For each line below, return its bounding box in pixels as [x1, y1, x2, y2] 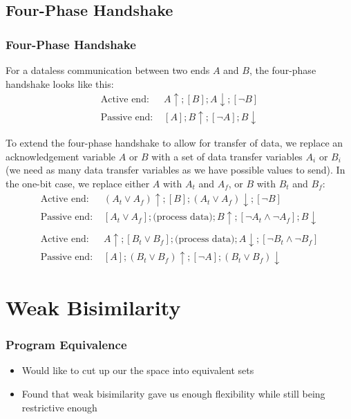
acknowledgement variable [6, 149, 116, 163]
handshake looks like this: [6, 76, 114, 91]
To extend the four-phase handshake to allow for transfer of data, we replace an [6, 136, 343, 150]
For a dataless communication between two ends [6, 63, 210, 77]
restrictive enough [21, 400, 97, 414]
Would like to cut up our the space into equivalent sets [21, 363, 254, 378]
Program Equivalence [6, 336, 127, 353]
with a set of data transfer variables [151, 149, 303, 163]
